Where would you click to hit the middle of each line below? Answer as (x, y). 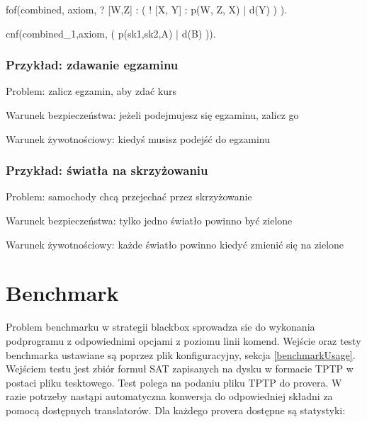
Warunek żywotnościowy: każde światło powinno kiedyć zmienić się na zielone (175, 244)
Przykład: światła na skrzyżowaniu (107, 170)
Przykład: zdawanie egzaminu (92, 65)
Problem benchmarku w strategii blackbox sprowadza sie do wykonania (160, 327)
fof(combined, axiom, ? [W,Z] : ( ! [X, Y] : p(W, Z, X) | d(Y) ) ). (147, 9)
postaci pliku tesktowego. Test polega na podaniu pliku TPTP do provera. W (174, 382)
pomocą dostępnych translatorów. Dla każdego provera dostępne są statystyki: (176, 410)
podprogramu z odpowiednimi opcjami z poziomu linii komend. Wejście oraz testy (183, 340)
